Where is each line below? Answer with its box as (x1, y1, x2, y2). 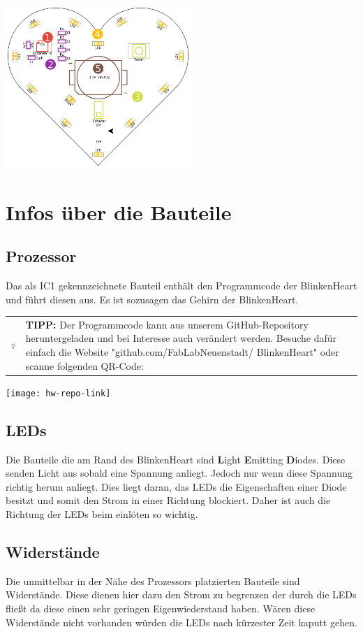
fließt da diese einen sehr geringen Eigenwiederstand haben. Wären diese (6, 600, 316, 615)
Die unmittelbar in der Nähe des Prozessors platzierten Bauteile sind (6, 573, 300, 588)
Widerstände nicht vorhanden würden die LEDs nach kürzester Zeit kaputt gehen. (6, 614, 357, 629)
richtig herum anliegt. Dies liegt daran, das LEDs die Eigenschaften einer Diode (6, 479, 347, 493)
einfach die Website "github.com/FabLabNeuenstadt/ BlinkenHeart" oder (25, 345, 339, 359)
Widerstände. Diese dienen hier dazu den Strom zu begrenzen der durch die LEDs (6, 587, 357, 602)
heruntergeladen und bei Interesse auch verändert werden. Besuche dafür (25, 331, 337, 345)
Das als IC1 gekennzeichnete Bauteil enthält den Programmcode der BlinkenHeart (6, 278, 357, 292)
